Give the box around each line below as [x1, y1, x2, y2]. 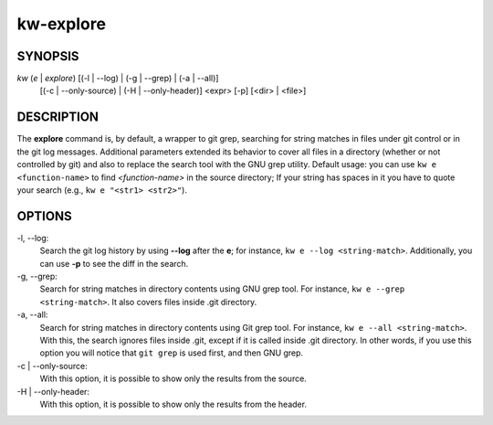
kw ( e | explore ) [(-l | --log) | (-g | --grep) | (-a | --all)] [16, 73, 219, 84]
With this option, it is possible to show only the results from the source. [39, 373, 308, 384]
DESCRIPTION [16, 110, 100, 125]
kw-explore [16, 14, 107, 34]
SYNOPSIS [16, 48, 79, 64]
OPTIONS [16, 208, 72, 224]
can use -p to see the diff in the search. [39, 258, 189, 269]
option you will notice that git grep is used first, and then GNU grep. [39, 347, 304, 358]
